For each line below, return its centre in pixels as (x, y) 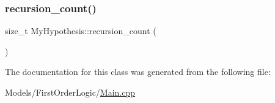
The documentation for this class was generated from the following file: (138, 72)
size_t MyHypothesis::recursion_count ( (81, 31)
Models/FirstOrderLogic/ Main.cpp (70, 92)
